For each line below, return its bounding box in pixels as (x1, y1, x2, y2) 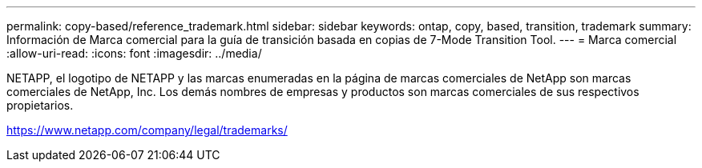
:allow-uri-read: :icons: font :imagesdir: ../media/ (6, 46, 262, 60)
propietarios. (6, 98, 74, 112)
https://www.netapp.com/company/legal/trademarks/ (6, 123, 288, 137)
